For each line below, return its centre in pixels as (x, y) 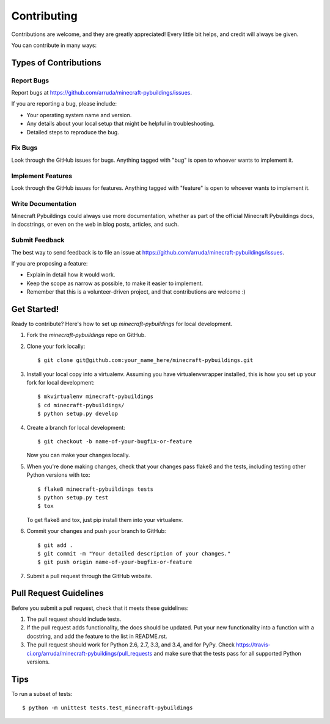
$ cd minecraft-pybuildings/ (81, 405)
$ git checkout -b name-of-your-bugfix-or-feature (115, 441)
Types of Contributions (56, 63)
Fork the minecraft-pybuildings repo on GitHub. (86, 335)
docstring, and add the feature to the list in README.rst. (97, 636)
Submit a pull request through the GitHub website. (90, 576)
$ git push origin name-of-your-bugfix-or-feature (115, 562)
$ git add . (55, 545)
